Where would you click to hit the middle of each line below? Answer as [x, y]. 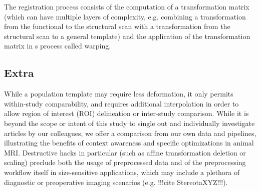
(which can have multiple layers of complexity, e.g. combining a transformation [125, 16]
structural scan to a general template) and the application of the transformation [127, 36]
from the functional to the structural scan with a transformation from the [117, 26]
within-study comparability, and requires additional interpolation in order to [121, 103]
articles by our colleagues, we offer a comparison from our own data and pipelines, [130, 133]
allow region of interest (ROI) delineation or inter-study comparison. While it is [126, 113]
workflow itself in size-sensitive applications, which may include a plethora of [122, 172]
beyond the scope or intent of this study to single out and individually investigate [129, 123]
